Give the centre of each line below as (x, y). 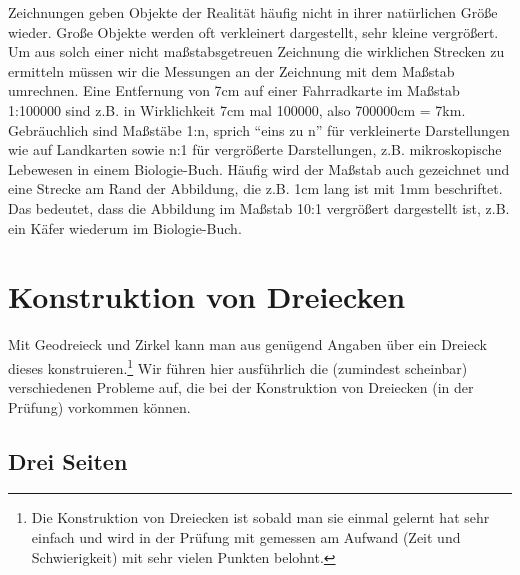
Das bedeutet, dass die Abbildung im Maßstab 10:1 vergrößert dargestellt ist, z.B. (259, 207)
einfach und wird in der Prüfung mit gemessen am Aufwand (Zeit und (246, 537)
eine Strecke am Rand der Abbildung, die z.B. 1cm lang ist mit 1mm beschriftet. (255, 188)
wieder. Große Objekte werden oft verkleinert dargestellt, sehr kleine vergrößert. (253, 31)
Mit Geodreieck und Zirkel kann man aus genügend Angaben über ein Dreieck (247, 344)
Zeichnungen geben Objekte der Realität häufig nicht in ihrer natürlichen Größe (253, 12)
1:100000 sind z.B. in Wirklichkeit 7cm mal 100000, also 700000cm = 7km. (237, 109)
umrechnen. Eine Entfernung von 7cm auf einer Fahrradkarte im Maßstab (234, 90)
